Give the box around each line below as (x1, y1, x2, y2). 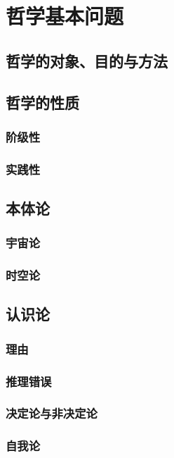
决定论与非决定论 (6, 404, 98, 422)
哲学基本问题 (6, 1, 124, 30)
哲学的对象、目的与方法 (6, 49, 168, 71)
